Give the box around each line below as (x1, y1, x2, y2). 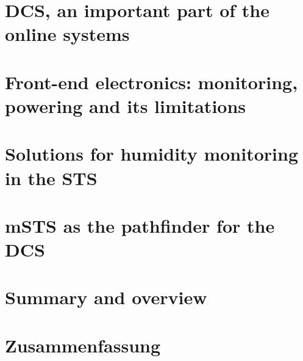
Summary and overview (5, 285, 207, 310)
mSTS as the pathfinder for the (5, 213, 275, 238)
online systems (5, 21, 130, 46)
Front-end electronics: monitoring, (5, 69, 298, 94)
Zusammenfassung (5, 332, 161, 357)
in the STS (5, 165, 98, 190)
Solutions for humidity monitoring (5, 141, 298, 166)
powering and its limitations (5, 93, 246, 118)
